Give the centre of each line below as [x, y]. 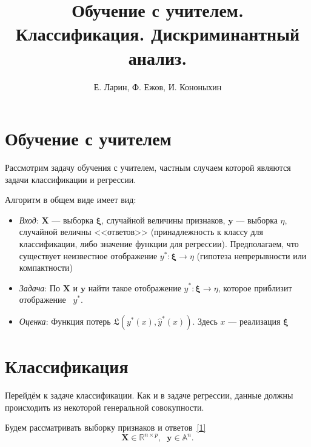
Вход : [29, 220]
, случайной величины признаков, [163, 220]
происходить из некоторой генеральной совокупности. [105, 407]
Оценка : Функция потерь [65, 321]
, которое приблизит [255, 287]
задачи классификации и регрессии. [71, 179]
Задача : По [39, 287]
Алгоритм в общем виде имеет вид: [71, 200]
